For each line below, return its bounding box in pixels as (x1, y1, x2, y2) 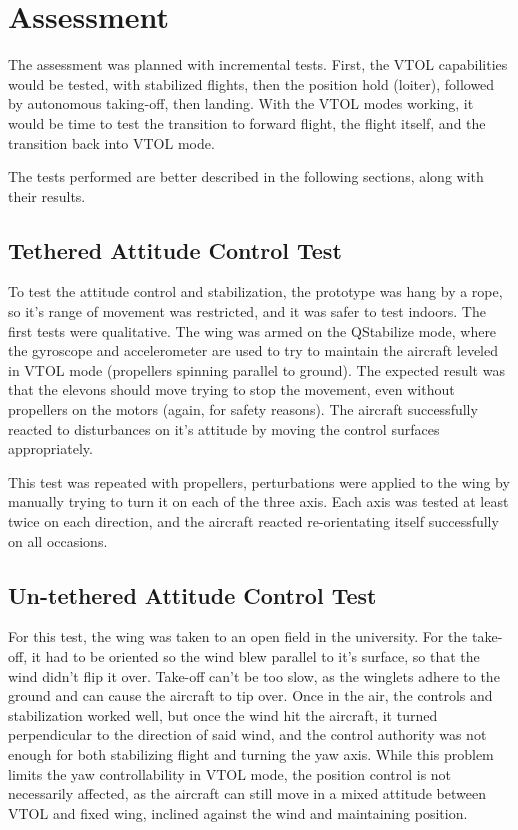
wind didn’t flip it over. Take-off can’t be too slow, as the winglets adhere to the (8, 665, 500, 686)
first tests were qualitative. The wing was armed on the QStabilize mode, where (8, 320, 497, 341)
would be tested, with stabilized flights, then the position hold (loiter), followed (8, 73, 495, 94)
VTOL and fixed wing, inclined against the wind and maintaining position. (8, 802, 468, 823)
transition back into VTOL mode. (8, 132, 215, 153)
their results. (8, 185, 86, 206)
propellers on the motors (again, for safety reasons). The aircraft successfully (8, 399, 478, 420)
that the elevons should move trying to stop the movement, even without (8, 379, 455, 400)
